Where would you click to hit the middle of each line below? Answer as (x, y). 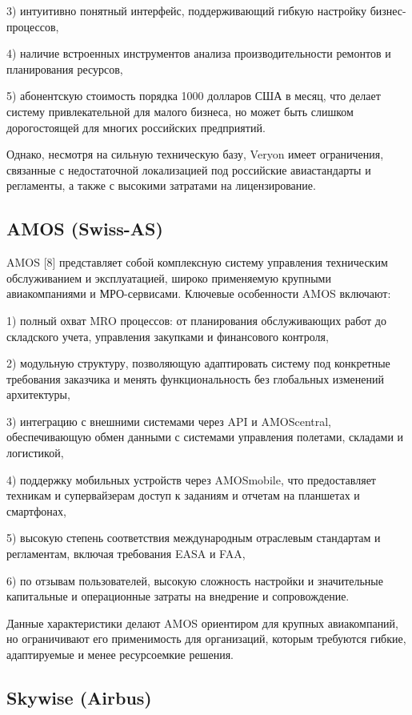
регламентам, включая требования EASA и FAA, (126, 554)
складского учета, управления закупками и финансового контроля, (168, 336)
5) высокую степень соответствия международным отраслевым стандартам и (194, 538)
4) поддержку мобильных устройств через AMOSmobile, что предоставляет (191, 479)
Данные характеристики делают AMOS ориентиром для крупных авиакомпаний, (202, 623)
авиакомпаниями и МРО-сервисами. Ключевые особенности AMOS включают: (199, 293)
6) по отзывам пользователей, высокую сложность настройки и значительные (195, 580)
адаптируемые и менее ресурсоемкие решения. (120, 655)
